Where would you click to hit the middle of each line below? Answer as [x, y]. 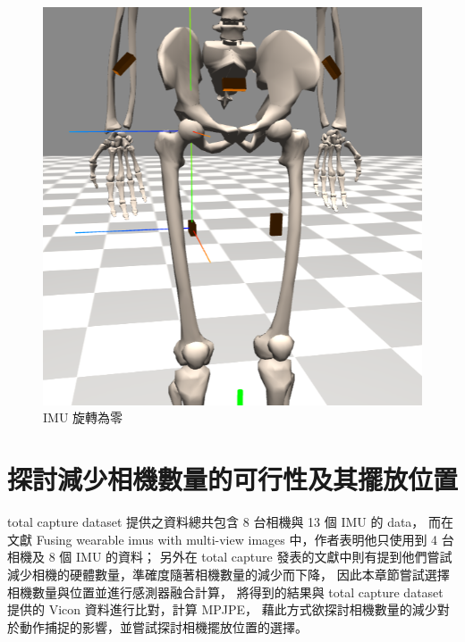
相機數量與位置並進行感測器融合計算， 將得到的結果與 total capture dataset [225, 592]
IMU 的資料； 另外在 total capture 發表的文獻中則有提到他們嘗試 [264, 557]
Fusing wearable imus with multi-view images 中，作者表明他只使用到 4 [237, 539]
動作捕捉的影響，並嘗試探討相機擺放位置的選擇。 [163, 626]
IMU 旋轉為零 [83, 417]
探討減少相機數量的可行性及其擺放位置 [233, 479]
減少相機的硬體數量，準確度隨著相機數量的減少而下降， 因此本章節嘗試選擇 [228, 574]
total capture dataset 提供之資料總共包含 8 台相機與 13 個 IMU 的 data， [216, 522]
